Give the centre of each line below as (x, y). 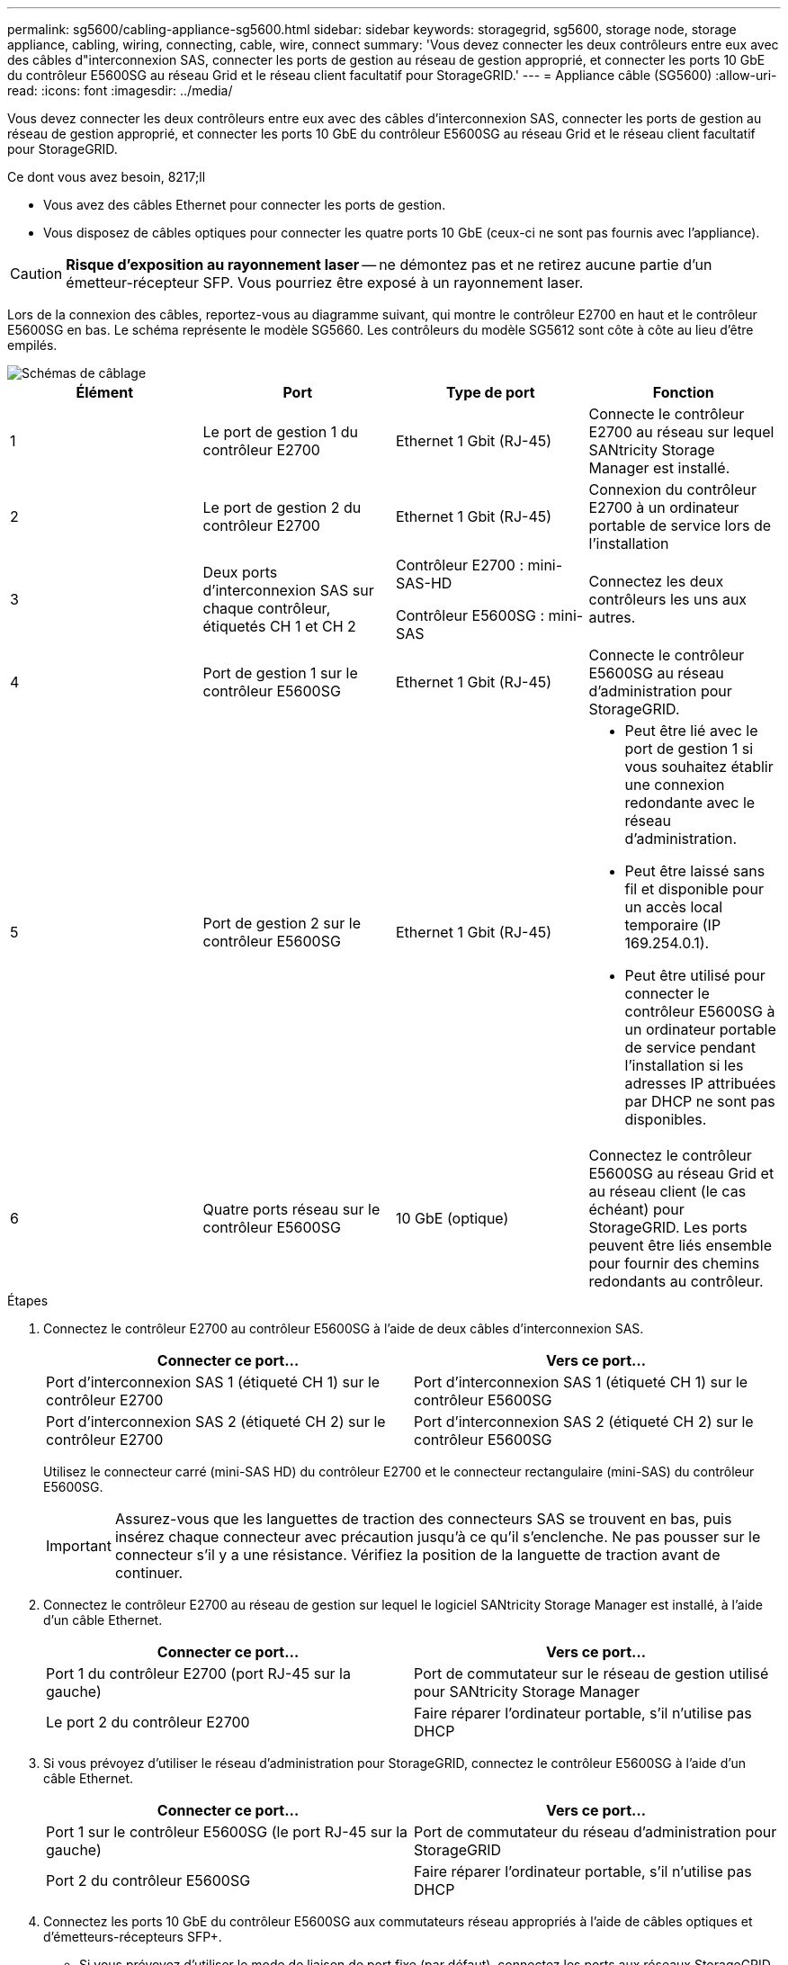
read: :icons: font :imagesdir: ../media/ (120, 90)
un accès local (674, 907)
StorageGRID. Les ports (668, 1227)
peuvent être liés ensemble (681, 1245)
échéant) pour (636, 1209)
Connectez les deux (656, 581)
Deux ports (240, 572)
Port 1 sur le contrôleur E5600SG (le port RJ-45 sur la (227, 1832)
